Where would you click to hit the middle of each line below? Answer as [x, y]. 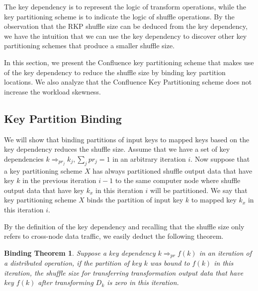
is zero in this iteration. [143, 282]
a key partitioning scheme [43, 170]
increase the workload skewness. [52, 91]
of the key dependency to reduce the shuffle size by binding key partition [115, 72]
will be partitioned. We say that [199, 190]
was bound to [170, 263]
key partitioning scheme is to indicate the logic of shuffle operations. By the [119, 16]
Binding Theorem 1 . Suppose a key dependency [80, 252]
